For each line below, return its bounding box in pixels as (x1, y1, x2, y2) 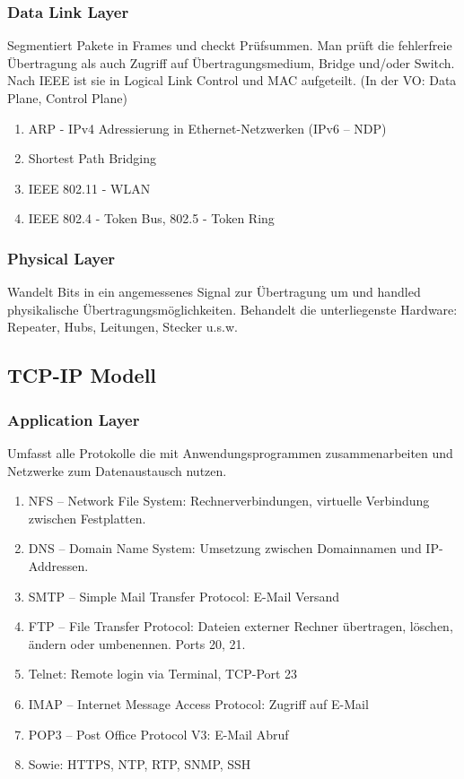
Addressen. (28, 556, 89, 575)
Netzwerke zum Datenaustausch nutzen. (7, 461, 227, 480)
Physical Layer (7, 247, 116, 269)
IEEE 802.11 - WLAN (28, 178, 151, 197)
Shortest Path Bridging (28, 149, 156, 168)
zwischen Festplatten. (28, 508, 146, 527)
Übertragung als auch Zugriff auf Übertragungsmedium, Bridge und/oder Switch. (7, 53, 455, 72)
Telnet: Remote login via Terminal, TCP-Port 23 (28, 664, 298, 683)
